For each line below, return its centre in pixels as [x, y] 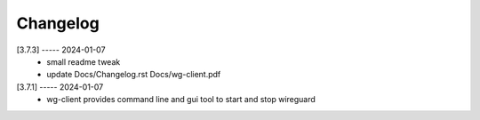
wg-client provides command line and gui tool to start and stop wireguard [181, 100]
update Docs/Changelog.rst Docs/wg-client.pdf [134, 75]
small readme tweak [84, 61]
